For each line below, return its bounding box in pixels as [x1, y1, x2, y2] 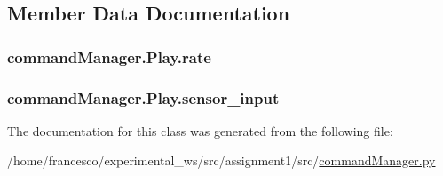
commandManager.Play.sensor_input [7, 86, 280, 108]
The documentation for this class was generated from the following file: [7, 121, 393, 140]
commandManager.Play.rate [7, 45, 211, 68]
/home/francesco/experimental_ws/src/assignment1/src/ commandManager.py [7, 151, 436, 170]
